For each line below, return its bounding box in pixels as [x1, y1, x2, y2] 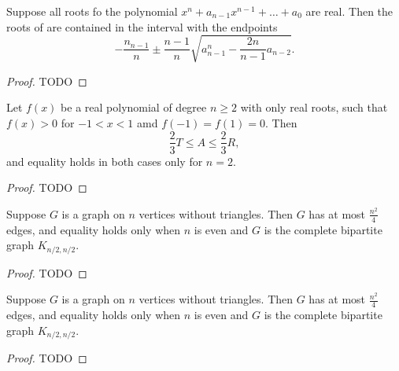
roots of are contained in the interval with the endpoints [6, 18, 278, 35]
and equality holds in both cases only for [6, 152, 203, 169]
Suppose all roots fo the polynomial [6, 3, 178, 19]
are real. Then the [305, 3, 393, 19]
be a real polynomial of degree [61, 99, 207, 116]
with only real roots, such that [240, 99, 388, 116]
